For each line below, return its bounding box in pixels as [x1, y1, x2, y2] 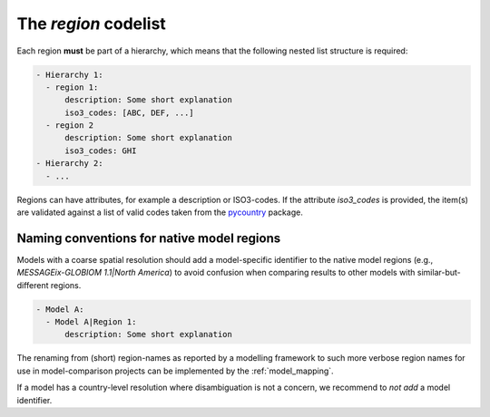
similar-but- [416, 267, 462, 278]
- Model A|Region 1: [45, 317, 137, 327]
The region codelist [16, 14, 167, 34]
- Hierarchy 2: [35, 159, 103, 169]
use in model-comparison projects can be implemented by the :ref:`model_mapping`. [16, 365, 335, 376]
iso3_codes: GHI [64, 145, 137, 156]
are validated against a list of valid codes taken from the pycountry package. [16, 207, 303, 218]
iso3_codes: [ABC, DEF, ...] [64, 107, 194, 118]
